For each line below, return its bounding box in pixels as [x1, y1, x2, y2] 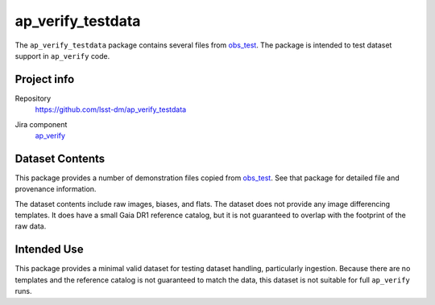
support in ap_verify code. [14, 51, 110, 60]
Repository [14, 93, 52, 103]
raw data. [14, 221, 47, 231]
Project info [14, 72, 75, 86]
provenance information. [14, 184, 97, 194]
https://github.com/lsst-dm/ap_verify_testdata [35, 105, 187, 114]
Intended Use [14, 242, 84, 257]
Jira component [14, 119, 68, 129]
